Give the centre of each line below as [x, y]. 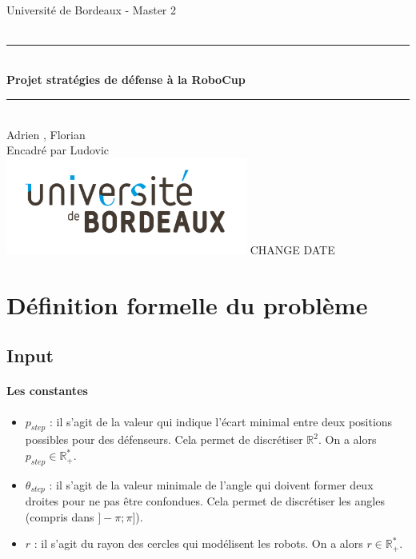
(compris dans [60, 516]
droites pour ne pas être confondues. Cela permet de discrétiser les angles [205, 501]
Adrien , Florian [46, 134]
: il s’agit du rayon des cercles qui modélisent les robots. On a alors [198, 543]
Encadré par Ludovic [58, 150]
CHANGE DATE [292, 250]
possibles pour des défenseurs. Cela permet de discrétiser [164, 439]
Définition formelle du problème [187, 304]
